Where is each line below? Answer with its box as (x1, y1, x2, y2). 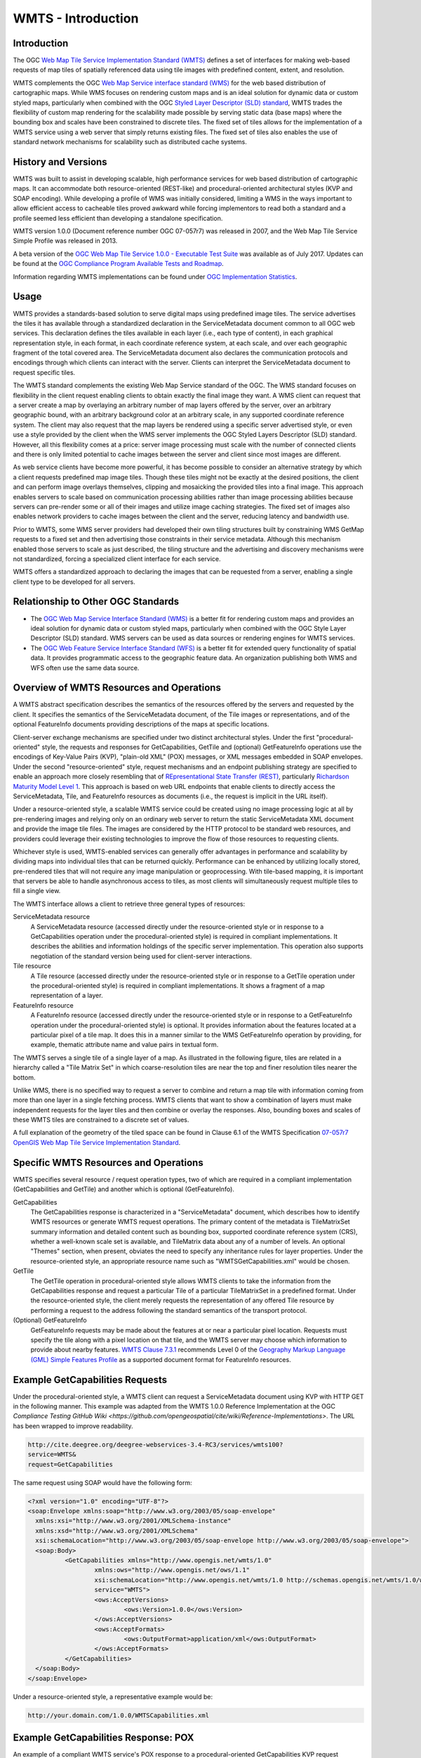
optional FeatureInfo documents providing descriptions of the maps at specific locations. (13, 720, 269, 729)
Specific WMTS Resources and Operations (13, 1157, 203, 1169)
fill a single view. (13, 887, 61, 895)
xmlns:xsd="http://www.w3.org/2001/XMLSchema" (35, 1527, 199, 1534)
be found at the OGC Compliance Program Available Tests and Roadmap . (13, 259, 224, 268)
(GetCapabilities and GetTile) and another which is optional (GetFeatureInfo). (13, 1185, 235, 1193)
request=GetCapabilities (27, 1460, 114, 1468)
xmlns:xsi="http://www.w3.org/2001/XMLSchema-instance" (35, 1517, 232, 1525)
